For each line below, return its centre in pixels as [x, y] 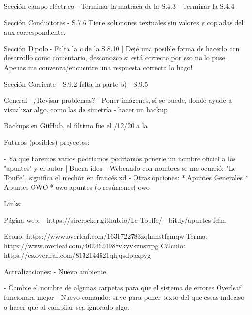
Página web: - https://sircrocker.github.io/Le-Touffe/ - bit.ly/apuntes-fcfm [115, 219]
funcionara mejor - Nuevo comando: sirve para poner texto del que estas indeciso [124, 297]
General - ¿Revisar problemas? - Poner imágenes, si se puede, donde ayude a [118, 100]
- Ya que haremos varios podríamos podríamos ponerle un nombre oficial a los [120, 158]
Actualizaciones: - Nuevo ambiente [55, 271]
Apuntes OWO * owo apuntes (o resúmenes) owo [77, 187]
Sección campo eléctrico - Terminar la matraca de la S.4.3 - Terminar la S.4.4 [119, 6]
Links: [13, 203]
